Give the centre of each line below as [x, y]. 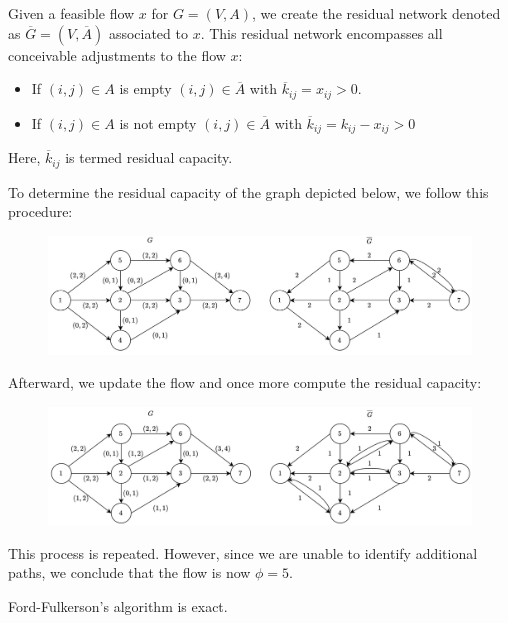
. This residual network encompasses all [321, 32]
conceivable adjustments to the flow [117, 54]
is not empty [158, 122]
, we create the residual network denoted [376, 13]
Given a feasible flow [71, 13]
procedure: [40, 211]
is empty [145, 88]
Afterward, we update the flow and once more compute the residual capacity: [245, 382]
